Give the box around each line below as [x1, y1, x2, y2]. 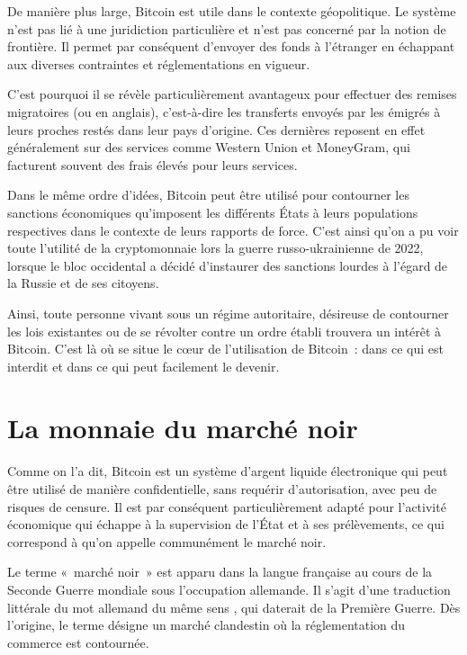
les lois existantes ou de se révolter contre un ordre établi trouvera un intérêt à [7, 321, 442, 340]
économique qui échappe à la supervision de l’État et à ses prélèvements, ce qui [7, 515, 445, 534]
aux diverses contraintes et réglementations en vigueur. [7, 54, 310, 73]
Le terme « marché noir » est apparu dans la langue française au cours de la [7, 562, 433, 581]
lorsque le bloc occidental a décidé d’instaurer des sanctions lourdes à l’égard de [7, 256, 448, 274]
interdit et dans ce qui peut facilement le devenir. [7, 356, 280, 375]
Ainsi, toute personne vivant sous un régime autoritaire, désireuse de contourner [7, 303, 449, 322]
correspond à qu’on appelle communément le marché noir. [7, 532, 327, 551]
